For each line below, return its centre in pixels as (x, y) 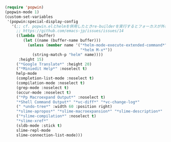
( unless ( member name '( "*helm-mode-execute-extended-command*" (97, 45)
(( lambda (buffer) (36, 36)
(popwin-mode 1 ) (22, 12)
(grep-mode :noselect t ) (43, 88)
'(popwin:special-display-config (43, 21)
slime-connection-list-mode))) (49, 135)
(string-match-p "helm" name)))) (67, 54)
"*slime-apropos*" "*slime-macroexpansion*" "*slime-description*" (89, 111)
